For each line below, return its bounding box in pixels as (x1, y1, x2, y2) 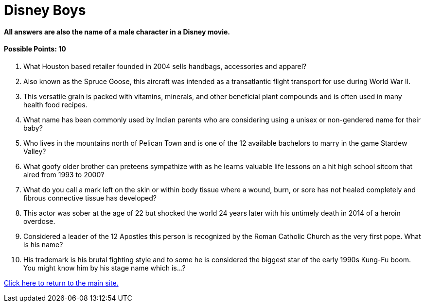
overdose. (23, 217, 55, 225)
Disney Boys (4, 2, 86, 18)
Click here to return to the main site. (4, 278, 119, 287)
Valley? (23, 147, 46, 155)
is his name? (23, 240, 63, 249)
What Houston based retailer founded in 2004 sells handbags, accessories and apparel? (23, 62, 307, 70)
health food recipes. (23, 100, 88, 109)
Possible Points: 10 (4, 45, 66, 53)
